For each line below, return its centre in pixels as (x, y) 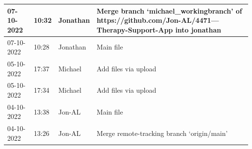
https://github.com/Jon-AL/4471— (158, 20)
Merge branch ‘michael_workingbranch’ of (169, 10)
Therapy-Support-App (135, 29)
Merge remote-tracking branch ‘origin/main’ (162, 133)
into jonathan (198, 29)
